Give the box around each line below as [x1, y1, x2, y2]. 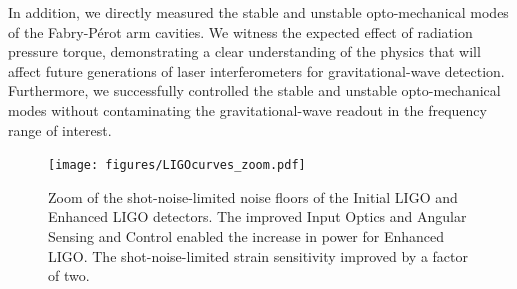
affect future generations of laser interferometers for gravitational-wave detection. [8, 60, 505, 81]
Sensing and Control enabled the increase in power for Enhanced [48, 226, 445, 246]
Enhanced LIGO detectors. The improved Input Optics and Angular [48, 206, 467, 227]
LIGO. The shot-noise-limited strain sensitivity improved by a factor [48, 245, 469, 266]
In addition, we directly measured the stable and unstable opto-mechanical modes [8, 2, 509, 22]
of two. [48, 265, 90, 286]
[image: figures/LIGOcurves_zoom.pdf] [48, 158, 306, 173]
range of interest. [8, 119, 112, 140]
